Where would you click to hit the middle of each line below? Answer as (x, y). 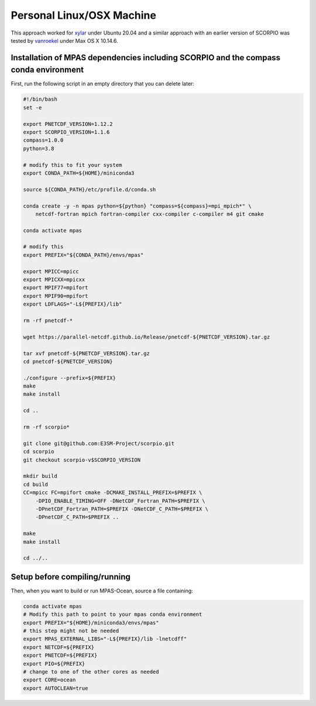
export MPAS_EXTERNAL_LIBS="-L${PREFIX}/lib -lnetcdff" (105, 639)
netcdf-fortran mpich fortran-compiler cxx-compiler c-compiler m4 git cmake (150, 214)
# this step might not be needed (71, 630)
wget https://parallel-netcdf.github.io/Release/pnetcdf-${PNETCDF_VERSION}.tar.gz (147, 337)
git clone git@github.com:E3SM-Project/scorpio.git (99, 443)
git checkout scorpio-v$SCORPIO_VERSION (82, 460)
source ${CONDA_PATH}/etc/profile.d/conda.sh (90, 189)
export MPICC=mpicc (51, 271)
